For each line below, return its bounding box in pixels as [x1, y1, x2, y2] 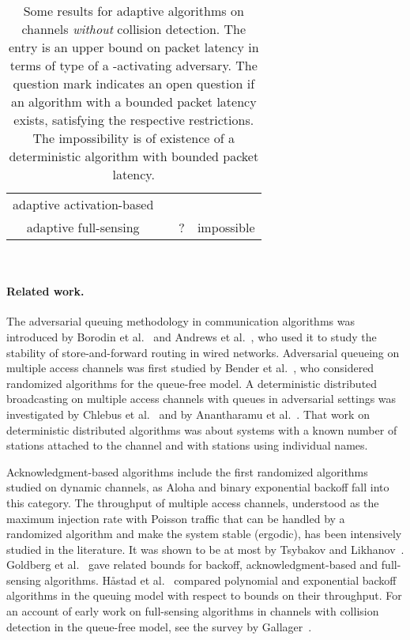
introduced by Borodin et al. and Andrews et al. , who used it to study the [6, 328, 377, 344]
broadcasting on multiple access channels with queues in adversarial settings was [6, 390, 397, 407]
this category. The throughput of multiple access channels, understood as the [6, 494, 379, 510]
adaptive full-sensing [26, 218, 140, 236]
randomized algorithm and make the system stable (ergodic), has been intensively [6, 525, 402, 542]
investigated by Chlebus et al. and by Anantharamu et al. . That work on [6, 405, 370, 422]
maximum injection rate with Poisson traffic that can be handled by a [6, 510, 345, 526]
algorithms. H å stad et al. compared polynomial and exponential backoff [44, 571, 397, 588]
